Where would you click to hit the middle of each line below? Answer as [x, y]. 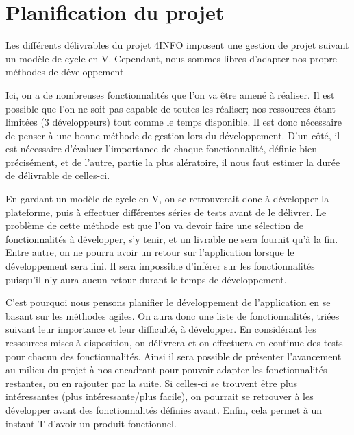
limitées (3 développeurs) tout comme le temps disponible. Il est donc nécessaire [174, 122]
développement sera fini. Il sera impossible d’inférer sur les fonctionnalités [160, 266]
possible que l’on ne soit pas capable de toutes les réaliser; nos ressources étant [170, 108]
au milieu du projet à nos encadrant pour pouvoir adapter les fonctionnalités [166, 369]
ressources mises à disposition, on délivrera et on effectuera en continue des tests [174, 342]
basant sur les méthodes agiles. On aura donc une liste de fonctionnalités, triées [173, 315]
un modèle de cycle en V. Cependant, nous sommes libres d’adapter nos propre [171, 58]
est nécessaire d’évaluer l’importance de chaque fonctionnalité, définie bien [161, 149]
